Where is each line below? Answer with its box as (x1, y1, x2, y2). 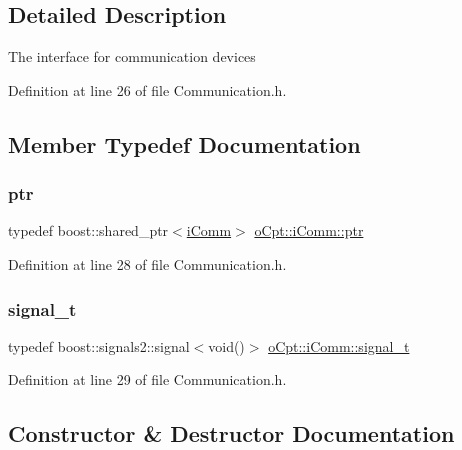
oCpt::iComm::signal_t (268, 335, 410, 356)
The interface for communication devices (8, 46, 256, 67)
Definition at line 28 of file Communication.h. (8, 253, 287, 274)
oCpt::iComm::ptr (254, 220, 364, 241)
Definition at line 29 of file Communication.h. (8, 369, 287, 390)
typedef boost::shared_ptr (8, 220, 169, 241)
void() (208, 335, 245, 356)
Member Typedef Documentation (8, 128, 361, 159)
